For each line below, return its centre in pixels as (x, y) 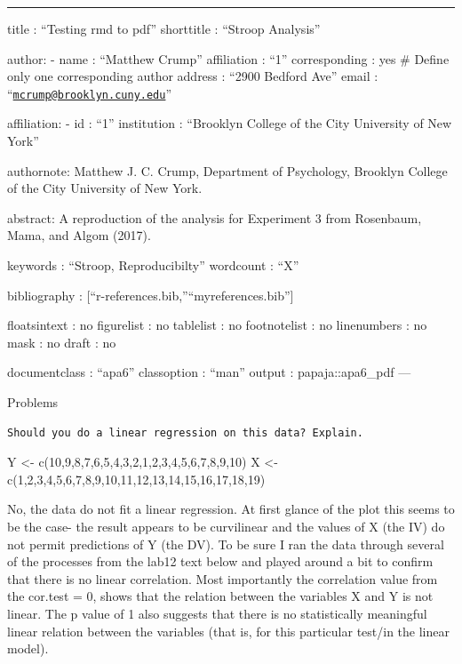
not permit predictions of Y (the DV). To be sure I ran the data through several (226, 544)
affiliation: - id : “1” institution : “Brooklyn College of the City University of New (230, 123)
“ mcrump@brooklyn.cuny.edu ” (90, 93)
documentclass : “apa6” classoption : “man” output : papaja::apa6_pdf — (209, 372)
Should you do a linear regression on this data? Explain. (185, 432)
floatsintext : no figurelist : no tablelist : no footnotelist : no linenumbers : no (217, 325)
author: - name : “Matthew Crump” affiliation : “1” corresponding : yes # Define (228, 58)
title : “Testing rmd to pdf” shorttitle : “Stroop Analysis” (164, 28)
